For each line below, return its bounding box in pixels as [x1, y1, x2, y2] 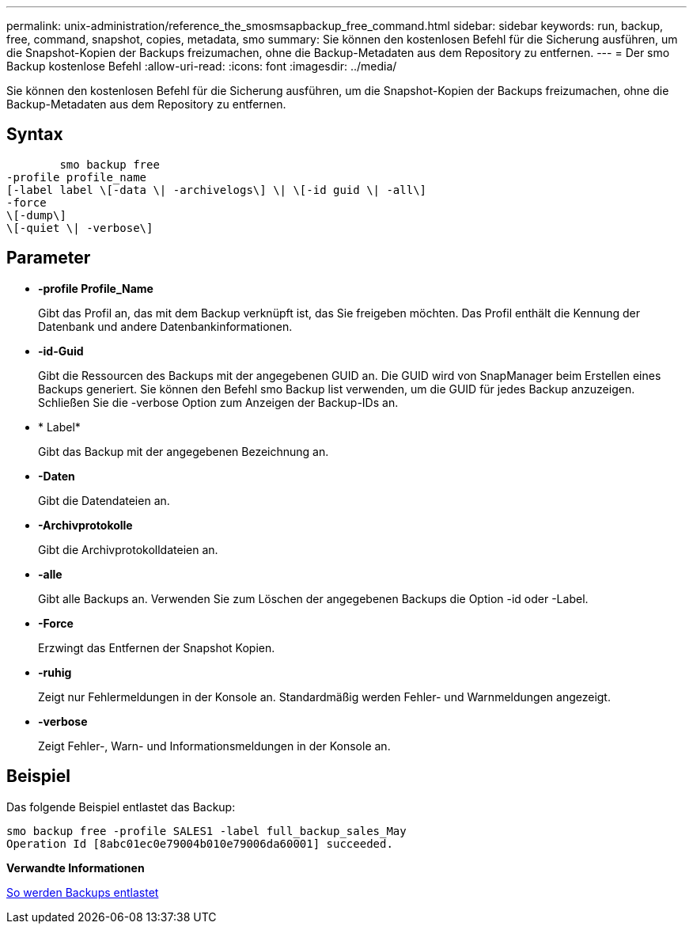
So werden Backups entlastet [6, 885, 159, 899]
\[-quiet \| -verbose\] [6, 221, 153, 234]
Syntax [6, 124, 63, 145]
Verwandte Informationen [6, 860, 145, 875]
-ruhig [38, 665, 72, 679]
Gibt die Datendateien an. [38, 493, 170, 507]
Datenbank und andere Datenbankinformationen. [38, 319, 293, 333]
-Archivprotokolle [38, 518, 133, 532]
